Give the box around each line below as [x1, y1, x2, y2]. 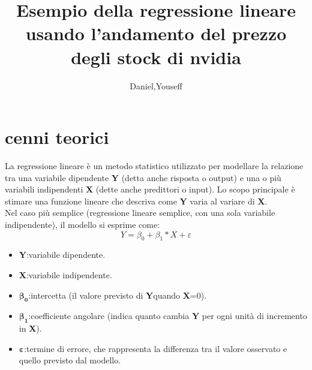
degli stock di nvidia [71, 44, 241, 69]
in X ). [19, 322, 42, 335]
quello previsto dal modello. [19, 354, 121, 366]
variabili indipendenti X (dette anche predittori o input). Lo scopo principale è [5, 183, 295, 195]
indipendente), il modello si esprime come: [5, 218, 160, 230]
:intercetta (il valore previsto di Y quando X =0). [28, 288, 207, 301]
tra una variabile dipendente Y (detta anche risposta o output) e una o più [5, 171, 281, 184]
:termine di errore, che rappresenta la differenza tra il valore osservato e [24, 342, 287, 354]
